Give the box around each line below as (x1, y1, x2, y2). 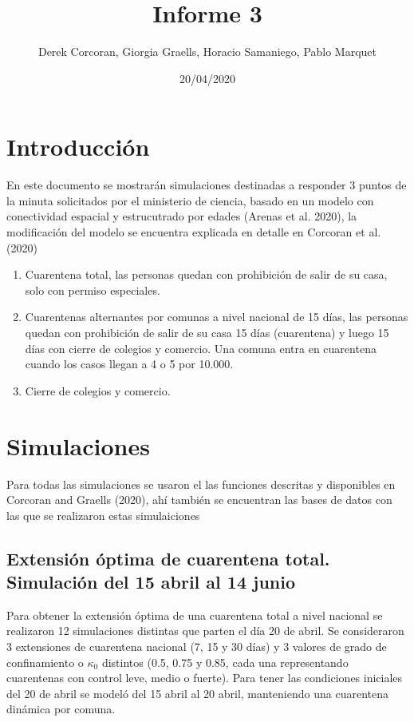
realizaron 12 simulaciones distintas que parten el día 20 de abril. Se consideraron (6, 622, 404, 639)
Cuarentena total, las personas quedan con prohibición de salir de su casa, (25, 266, 388, 283)
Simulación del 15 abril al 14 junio (6, 569, 296, 594)
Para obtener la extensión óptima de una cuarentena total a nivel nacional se (6, 606, 383, 623)
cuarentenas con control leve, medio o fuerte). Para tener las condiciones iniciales (6, 669, 403, 686)
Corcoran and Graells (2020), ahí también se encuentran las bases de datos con (6, 491, 392, 508)
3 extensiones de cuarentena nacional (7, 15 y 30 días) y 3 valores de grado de (6, 638, 387, 655)
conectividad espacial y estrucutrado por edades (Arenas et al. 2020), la (6, 208, 357, 224)
